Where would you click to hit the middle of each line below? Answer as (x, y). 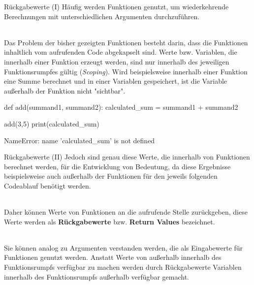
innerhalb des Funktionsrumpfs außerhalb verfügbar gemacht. (96, 276)
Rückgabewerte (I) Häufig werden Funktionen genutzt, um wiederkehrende (116, 6)
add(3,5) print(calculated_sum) (52, 123)
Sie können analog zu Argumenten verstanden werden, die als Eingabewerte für (124, 247)
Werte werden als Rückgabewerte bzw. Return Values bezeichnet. (110, 221)
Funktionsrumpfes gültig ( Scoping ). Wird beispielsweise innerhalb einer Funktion (126, 71)
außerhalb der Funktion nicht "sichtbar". (65, 90)
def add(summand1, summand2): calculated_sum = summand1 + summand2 (121, 107)
